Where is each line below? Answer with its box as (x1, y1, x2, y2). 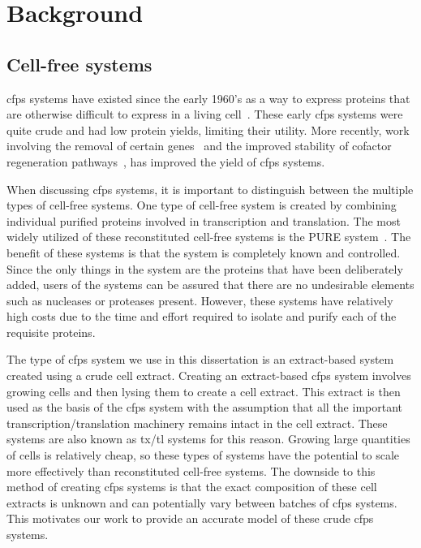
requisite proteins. (6, 323, 96, 340)
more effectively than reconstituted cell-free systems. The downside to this (6, 462, 376, 479)
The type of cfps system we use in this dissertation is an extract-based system (6, 351, 394, 368)
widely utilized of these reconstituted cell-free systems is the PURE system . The (6, 228, 411, 245)
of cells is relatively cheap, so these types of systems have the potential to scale (6, 447, 400, 464)
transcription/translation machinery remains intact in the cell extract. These (6, 414, 388, 431)
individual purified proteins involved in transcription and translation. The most (6, 212, 401, 229)
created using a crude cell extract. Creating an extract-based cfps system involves (6, 367, 411, 384)
